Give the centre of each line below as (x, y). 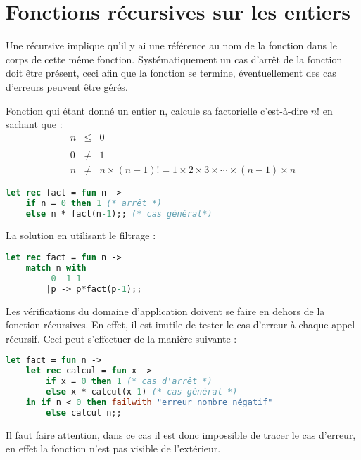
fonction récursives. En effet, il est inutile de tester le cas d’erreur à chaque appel (180, 325)
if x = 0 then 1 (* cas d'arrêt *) (129, 382)
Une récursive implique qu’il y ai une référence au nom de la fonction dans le (171, 45)
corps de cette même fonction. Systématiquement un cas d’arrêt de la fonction (174, 59)
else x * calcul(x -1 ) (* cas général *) (142, 391)
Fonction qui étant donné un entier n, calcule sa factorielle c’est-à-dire (157, 110)
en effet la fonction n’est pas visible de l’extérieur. (113, 448)
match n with (56, 268)
